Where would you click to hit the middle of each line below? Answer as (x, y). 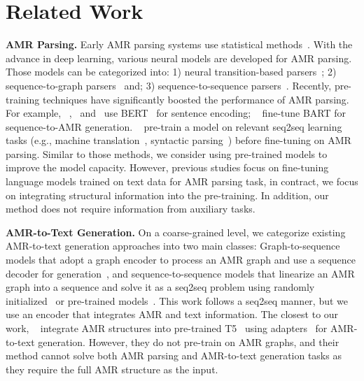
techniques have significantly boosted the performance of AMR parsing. (196, 99)
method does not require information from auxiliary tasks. (131, 209)
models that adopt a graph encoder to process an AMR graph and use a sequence (181, 260)
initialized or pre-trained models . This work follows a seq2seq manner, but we (177, 300)
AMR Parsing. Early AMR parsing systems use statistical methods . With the (179, 44)
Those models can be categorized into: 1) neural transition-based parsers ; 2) (171, 72)
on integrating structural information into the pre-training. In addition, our (167, 195)
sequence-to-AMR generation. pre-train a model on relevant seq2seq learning (174, 126)
